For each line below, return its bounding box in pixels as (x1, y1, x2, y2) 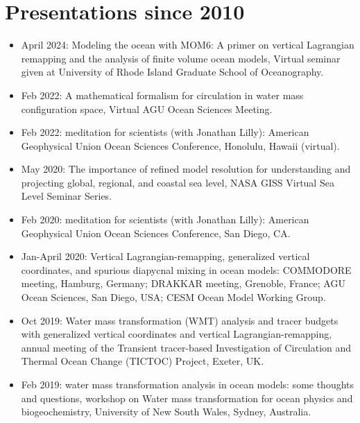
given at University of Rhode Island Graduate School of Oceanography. (21, 64, 324, 79)
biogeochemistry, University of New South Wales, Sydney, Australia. (21, 404, 311, 419)
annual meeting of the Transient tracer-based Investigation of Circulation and (21, 340, 352, 354)
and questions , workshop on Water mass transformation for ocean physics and (21, 390, 353, 405)
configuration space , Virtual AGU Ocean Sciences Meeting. (21, 101, 273, 116)
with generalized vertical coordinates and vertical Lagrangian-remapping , (21, 327, 332, 341)
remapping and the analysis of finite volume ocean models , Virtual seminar (21, 51, 341, 65)
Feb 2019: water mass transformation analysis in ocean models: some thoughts (21, 377, 354, 391)
